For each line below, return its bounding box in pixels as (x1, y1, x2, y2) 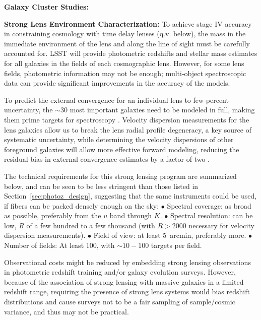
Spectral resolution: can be (170, 210, 253, 221)
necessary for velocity (188, 220, 254, 230)
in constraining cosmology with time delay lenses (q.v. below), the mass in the (4, 28, 246, 39)
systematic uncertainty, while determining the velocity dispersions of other (4, 134, 234, 145)
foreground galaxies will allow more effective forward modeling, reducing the (4, 144, 239, 154)
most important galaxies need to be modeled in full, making (70, 104, 255, 115)
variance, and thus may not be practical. (4, 306, 129, 316)
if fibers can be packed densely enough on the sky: (4, 200, 159, 211)
